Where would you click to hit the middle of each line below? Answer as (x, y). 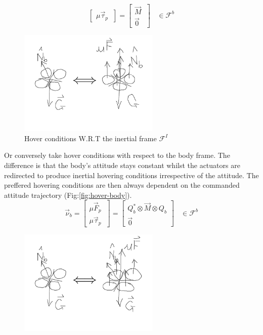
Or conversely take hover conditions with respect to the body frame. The (117, 155)
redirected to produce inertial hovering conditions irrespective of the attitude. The (131, 175)
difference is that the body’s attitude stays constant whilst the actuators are (122, 165)
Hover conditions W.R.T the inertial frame (91, 138)
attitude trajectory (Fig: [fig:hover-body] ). (68, 195)
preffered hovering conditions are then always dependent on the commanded (122, 185)
